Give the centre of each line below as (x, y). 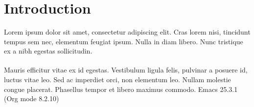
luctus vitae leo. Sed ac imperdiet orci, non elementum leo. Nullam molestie (117, 79)
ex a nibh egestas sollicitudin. (48, 51)
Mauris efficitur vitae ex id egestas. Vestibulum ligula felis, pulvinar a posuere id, (126, 70)
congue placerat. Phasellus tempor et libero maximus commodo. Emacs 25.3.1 (121, 89)
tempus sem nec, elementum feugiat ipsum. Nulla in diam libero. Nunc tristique (124, 41)
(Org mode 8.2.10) (32, 98)
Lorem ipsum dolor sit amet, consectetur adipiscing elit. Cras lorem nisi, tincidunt (127, 31)
